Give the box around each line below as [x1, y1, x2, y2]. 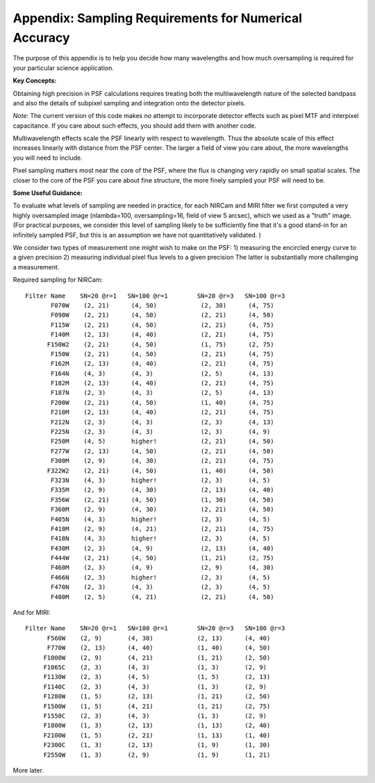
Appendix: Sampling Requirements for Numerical [12, 10, 302, 26]
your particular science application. [12, 63, 115, 72]
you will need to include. [12, 153, 83, 162]
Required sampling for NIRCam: [12, 276, 103, 284]
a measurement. [12, 262, 60, 271]
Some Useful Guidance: [12, 189, 83, 197]
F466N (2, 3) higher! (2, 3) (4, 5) [51, 573, 271, 581]
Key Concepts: [12, 76, 57, 85]
